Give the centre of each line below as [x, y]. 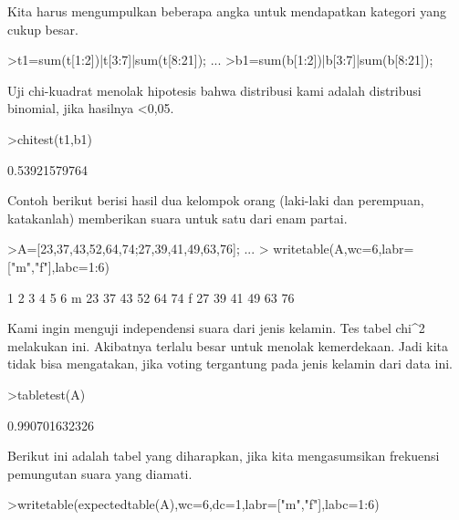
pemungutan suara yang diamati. [100, 473]
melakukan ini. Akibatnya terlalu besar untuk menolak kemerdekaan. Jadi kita [228, 345]
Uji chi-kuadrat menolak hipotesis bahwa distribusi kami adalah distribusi [214, 90]
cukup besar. [43, 29]
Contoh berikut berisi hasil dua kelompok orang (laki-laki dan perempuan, [216, 200]
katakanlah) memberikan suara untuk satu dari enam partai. [177, 218]
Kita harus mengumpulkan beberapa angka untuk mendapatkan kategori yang [227, 11]
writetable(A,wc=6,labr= [344, 249]
